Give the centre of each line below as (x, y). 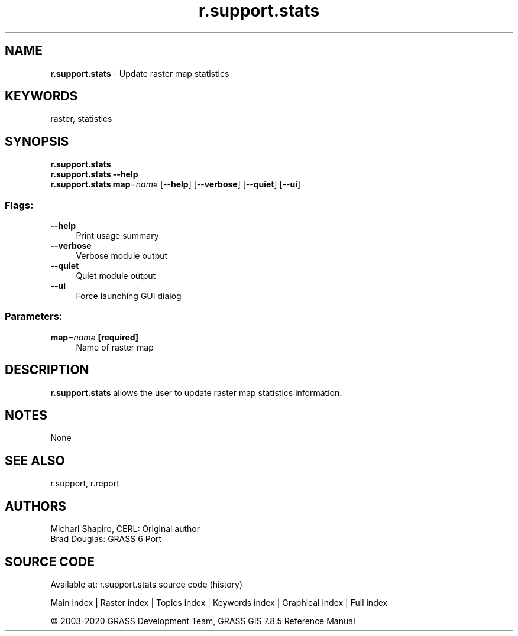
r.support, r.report (85, 484)
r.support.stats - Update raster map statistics (140, 73)
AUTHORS (36, 506)
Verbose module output (122, 256)
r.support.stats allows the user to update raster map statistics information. (196, 392)
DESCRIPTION (47, 370)
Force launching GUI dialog (129, 296)
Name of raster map (115, 347)
